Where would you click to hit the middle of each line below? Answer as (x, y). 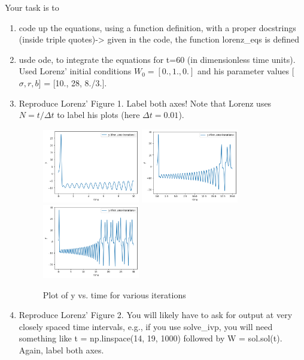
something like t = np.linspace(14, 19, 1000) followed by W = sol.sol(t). (151, 338)
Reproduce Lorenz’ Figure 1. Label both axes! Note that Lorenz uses (145, 103)
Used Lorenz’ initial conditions (75, 71)
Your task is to (32, 7)
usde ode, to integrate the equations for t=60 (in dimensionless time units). (157, 59)
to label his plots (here (98, 115)
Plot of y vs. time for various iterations (114, 294)
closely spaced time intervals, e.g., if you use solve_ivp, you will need (146, 326)
